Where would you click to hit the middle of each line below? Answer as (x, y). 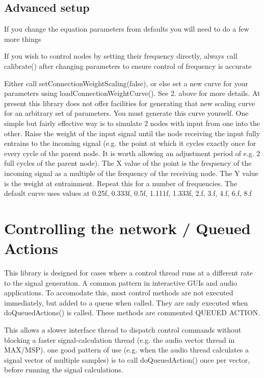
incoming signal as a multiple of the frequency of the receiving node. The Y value (131, 173)
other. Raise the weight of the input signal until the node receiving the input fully (132, 133)
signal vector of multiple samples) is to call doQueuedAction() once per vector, (127, 359)
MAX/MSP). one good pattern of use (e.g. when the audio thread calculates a (126, 350)
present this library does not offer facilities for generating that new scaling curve (130, 103)
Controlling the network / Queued (127, 228)
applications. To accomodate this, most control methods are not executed (119, 293)
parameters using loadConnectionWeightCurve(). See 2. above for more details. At (132, 93)
